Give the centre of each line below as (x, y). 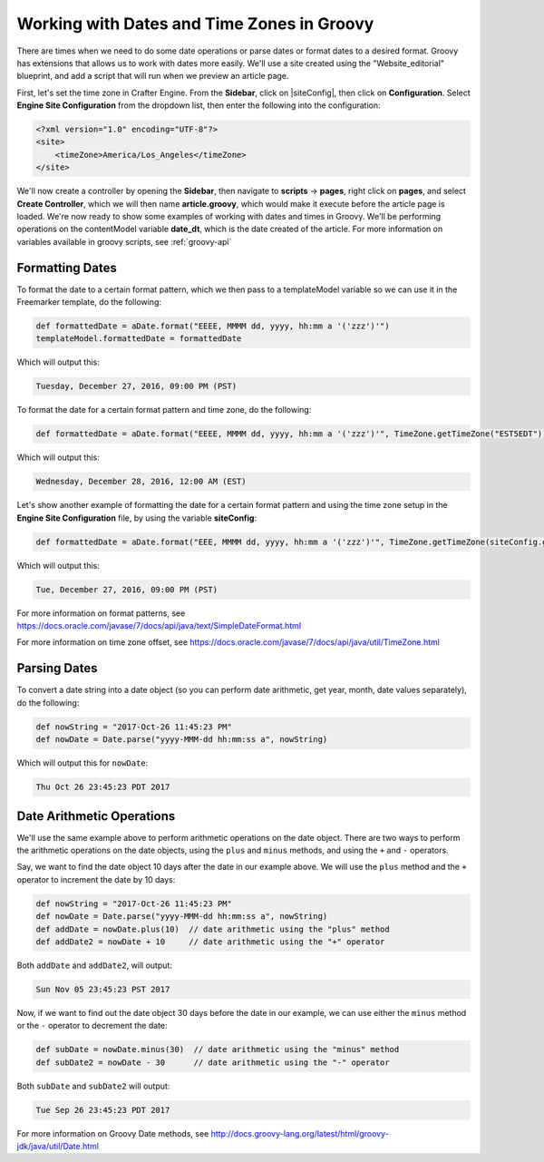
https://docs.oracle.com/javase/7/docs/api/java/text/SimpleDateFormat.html (159, 626)
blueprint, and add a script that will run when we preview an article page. (153, 76)
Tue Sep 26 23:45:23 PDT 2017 (103, 1110)
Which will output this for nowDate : (83, 763)
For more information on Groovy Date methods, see (113, 1133)
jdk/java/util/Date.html (58, 1147)
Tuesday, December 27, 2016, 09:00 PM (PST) (136, 386)
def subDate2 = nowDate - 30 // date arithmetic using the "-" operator (213, 1062)
